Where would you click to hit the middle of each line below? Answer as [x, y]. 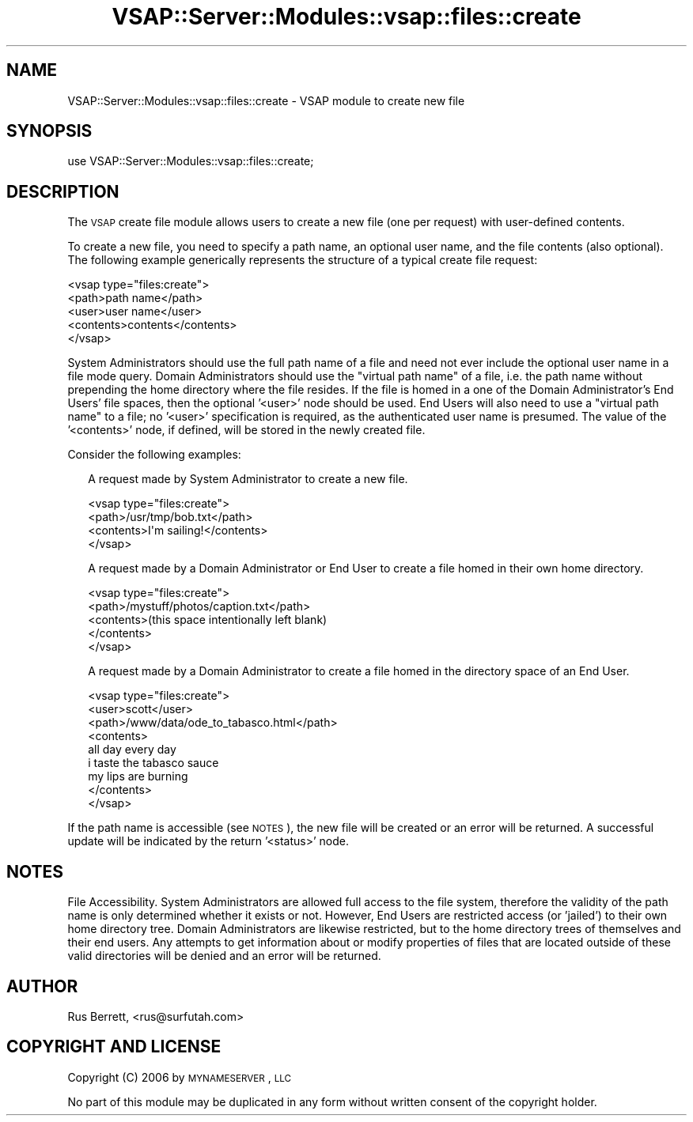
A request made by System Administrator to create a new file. [248, 479]
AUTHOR [42, 986]
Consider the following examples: [154, 455]
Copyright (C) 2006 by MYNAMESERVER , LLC [180, 1077]
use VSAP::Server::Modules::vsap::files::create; [191, 161]
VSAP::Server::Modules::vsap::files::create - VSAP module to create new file [266, 100]
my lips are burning [138, 776]
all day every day [132, 750]
